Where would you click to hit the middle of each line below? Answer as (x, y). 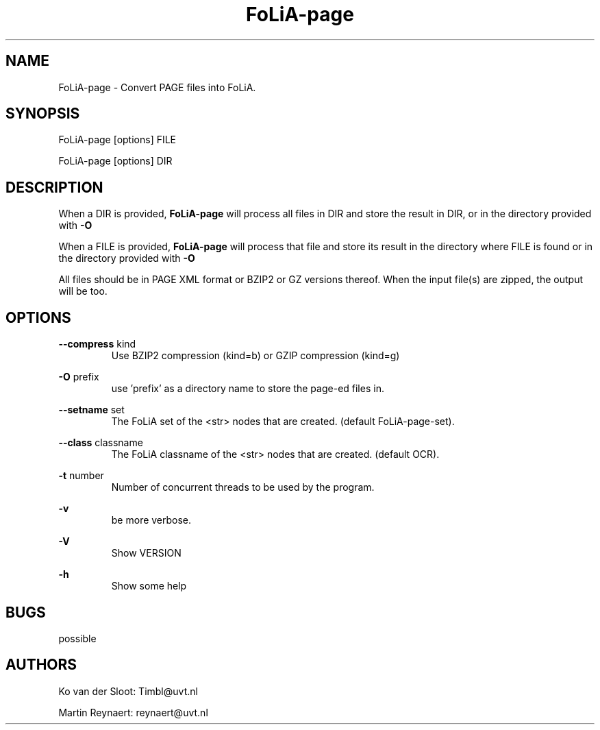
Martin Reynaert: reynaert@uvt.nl (133, 712)
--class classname (101, 443)
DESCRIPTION (54, 187)
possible (77, 638)
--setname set (91, 410)
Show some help (149, 586)
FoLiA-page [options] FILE (117, 140)
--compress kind (97, 344)
